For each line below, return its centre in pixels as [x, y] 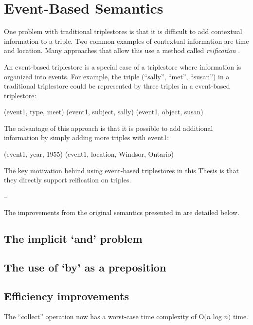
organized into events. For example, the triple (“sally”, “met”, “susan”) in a [117, 76]
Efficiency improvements [67, 296]
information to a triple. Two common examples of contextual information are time [126, 41]
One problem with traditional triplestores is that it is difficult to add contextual [123, 31]
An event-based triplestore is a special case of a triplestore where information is [123, 66]
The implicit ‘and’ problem [73, 239]
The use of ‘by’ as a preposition [85, 267]
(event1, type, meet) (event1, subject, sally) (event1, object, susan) [104, 112]
